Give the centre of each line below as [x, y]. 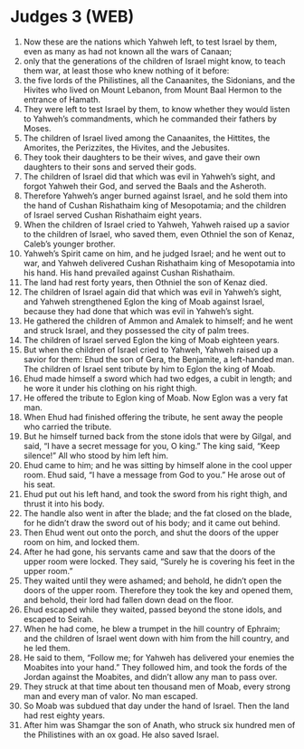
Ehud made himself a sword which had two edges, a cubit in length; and [157, 379]
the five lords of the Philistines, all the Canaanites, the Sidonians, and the [159, 80]
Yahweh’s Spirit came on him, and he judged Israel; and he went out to [154, 253]
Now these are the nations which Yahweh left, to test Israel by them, [150, 42]
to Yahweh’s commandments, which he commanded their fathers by [150, 119]
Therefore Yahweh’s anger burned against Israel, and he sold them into [156, 196]
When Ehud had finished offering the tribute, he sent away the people [153, 417]
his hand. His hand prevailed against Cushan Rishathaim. [129, 273]
